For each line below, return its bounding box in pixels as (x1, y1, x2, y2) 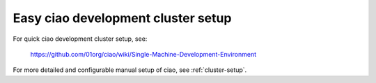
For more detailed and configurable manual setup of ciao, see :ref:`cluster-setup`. (13, 66, 247, 74)
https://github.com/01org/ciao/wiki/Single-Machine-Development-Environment (30, 50, 257, 58)
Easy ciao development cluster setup (13, 10, 232, 26)
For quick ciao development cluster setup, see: (13, 35, 148, 43)
